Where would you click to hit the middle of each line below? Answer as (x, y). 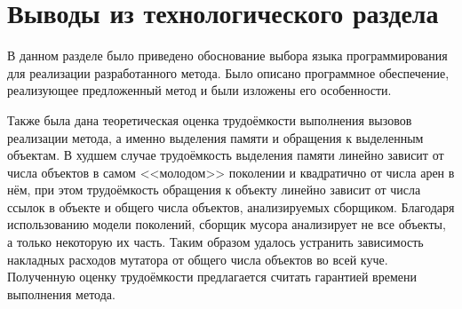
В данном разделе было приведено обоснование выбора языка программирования (227, 55)
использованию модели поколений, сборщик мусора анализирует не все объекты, (227, 224)
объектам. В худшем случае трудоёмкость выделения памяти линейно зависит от (226, 155)
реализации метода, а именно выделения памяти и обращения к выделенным (215, 137)
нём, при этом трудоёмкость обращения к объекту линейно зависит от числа (214, 190)
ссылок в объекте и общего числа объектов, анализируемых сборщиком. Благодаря (231, 206)
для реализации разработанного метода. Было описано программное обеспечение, (228, 72)
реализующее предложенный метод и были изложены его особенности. (199, 90)
